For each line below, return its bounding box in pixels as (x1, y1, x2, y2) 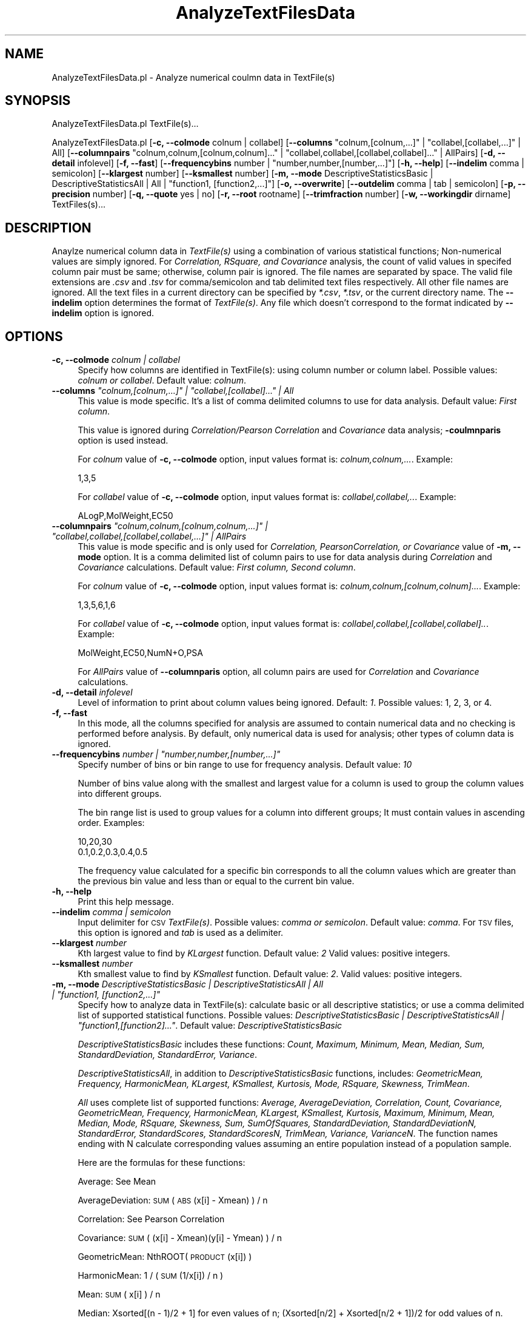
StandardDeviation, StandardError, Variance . (78, 1049, 258, 1060)
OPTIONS (5, 328, 63, 344)
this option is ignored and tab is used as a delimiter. (78, 927, 284, 938)
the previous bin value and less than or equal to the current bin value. (78, 876, 355, 887)
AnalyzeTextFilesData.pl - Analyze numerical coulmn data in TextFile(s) (52, 72, 335, 83)
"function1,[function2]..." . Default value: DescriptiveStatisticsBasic (78, 1020, 342, 1031)
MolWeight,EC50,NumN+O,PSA (78, 648, 203, 658)
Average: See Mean (78, 1176, 156, 1187)
